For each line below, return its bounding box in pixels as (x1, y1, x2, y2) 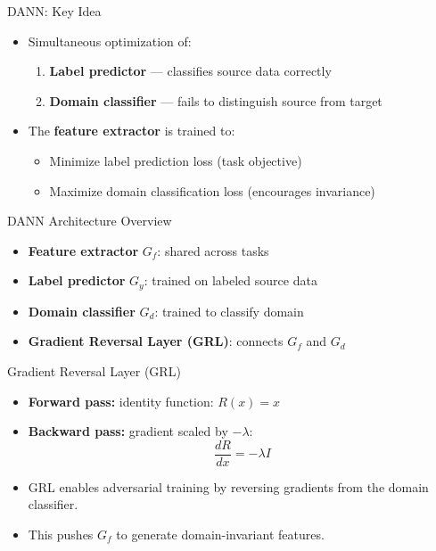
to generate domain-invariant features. (116, 525, 325, 544)
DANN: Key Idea (7, 2, 102, 20)
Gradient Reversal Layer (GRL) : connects (28, 332, 284, 350)
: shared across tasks (157, 241, 269, 259)
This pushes (28, 525, 94, 544)
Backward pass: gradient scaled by (28, 422, 228, 440)
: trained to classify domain (154, 301, 304, 320)
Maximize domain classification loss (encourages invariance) (49, 181, 375, 200)
